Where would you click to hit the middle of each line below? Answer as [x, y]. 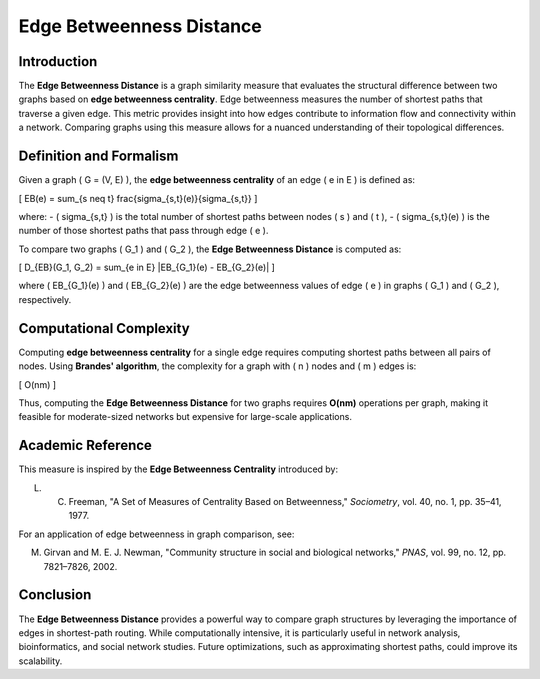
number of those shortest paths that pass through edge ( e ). [143, 231]
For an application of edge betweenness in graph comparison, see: [156, 534]
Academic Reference [85, 445]
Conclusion [55, 595]
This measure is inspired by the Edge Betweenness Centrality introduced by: [178, 469]
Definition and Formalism [98, 156]
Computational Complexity [104, 328]
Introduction [58, 61]
